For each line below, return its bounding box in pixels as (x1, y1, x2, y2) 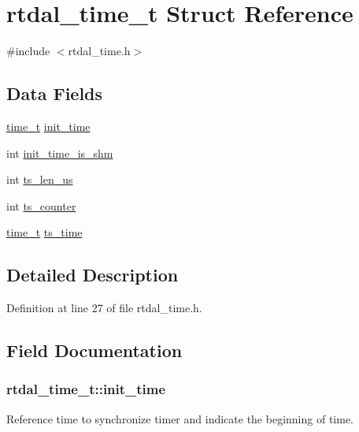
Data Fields (6, 81, 103, 106)
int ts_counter (6, 197, 76, 214)
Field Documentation (6, 338, 183, 363)
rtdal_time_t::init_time (6, 379, 166, 399)
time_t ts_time (6, 224, 83, 240)
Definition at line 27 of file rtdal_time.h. (6, 300, 202, 316)
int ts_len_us (6, 171, 73, 188)
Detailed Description (6, 263, 179, 287)
